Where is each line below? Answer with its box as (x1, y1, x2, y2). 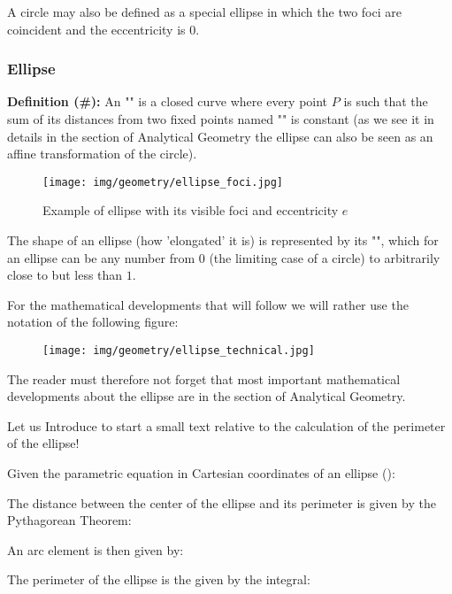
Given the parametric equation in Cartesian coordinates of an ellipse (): (7, 464, 395, 482)
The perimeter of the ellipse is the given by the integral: (7, 570, 310, 589)
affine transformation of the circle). (7, 144, 197, 163)
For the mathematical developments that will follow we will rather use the (7, 295, 409, 313)
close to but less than (7, 266, 123, 284)
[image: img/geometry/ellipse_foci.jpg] (42, 175, 284, 189)
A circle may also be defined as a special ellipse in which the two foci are (7, 3, 402, 20)
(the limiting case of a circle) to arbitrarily (209, 248, 441, 266)
